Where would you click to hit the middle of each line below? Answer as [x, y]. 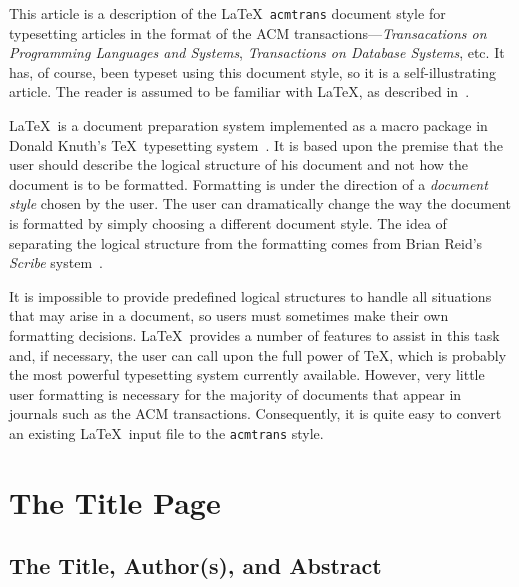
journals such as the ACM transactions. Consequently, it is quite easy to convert [255, 413]
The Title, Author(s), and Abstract [195, 565]
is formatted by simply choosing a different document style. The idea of [228, 223]
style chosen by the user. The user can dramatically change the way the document [260, 203]
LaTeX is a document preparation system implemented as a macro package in [248, 125]
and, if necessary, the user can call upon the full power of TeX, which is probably [258, 354]
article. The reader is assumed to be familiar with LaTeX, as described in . [239, 91]
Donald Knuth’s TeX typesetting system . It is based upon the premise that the [256, 144]
